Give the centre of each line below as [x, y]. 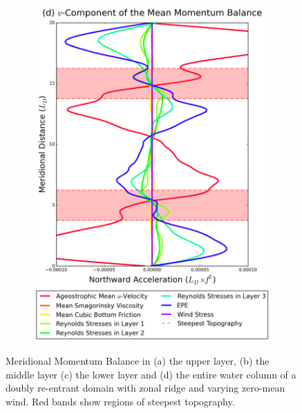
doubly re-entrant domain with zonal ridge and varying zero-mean [145, 388]
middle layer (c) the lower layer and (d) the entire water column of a [151, 374]
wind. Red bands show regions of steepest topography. [120, 401]
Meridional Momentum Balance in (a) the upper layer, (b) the [138, 361]
